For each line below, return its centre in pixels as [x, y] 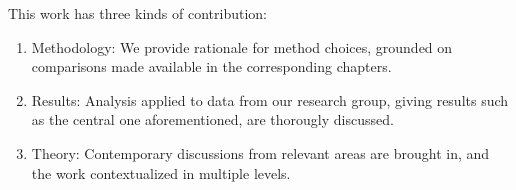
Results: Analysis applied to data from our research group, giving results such [270, 99]
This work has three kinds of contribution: [137, 13]
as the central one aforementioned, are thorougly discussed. [212, 119]
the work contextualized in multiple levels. [161, 172]
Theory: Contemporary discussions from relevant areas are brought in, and [260, 152]
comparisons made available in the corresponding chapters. [211, 66]
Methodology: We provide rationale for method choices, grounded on [242, 46]
